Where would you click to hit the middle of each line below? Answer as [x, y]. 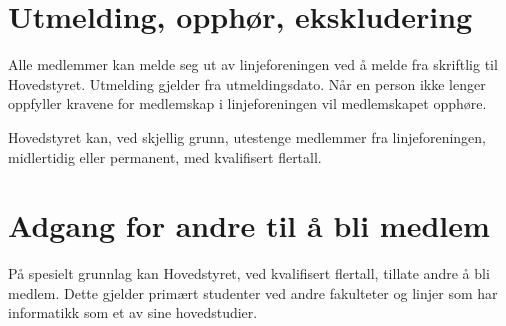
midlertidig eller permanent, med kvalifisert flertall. [165, 156]
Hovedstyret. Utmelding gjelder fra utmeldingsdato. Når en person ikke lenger [247, 83]
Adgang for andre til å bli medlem [249, 225]
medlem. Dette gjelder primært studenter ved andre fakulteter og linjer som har [253, 292]
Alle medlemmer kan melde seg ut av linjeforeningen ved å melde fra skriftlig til [253, 64]
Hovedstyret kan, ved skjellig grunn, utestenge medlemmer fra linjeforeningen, [247, 136]
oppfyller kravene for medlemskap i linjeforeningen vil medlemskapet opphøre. [247, 103]
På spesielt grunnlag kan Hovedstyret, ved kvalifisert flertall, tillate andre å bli [249, 273]
